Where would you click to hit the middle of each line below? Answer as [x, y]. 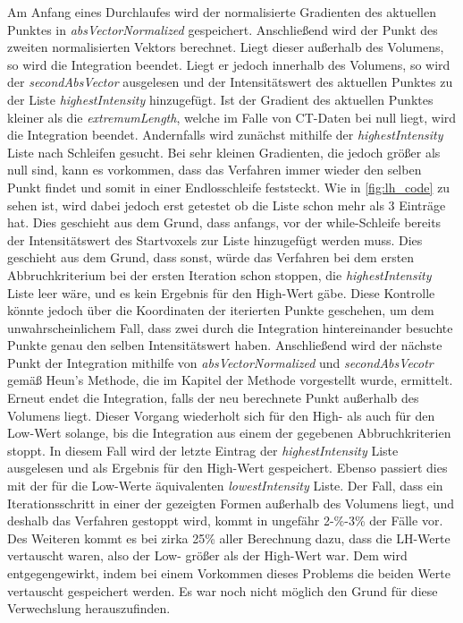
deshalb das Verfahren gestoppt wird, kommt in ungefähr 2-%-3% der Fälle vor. [225, 521]
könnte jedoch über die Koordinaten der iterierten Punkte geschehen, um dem [221, 310]
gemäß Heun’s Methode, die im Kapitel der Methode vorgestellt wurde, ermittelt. [230, 380]
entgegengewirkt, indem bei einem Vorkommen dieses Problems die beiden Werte [229, 573]
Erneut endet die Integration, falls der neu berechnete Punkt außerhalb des [213, 398]
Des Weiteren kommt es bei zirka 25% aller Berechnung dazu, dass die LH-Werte [229, 538]
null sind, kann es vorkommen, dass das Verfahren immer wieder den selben [215, 170]
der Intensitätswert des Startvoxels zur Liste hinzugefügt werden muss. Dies [215, 239]
